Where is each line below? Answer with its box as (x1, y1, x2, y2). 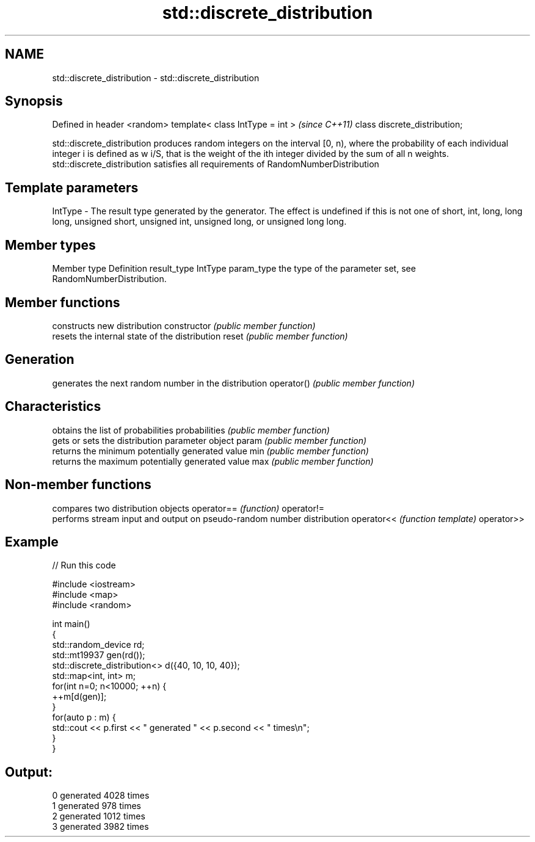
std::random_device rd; (52, 639, 145, 650)
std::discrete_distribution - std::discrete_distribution (52, 72, 260, 83)
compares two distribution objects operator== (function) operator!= (52, 503, 325, 514)
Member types (5, 237, 96, 253)
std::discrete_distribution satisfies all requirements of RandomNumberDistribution (52, 159, 379, 170)
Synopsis (5, 93, 63, 109)
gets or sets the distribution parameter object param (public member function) (52, 435, 367, 446)
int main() (52, 619, 90, 630)
